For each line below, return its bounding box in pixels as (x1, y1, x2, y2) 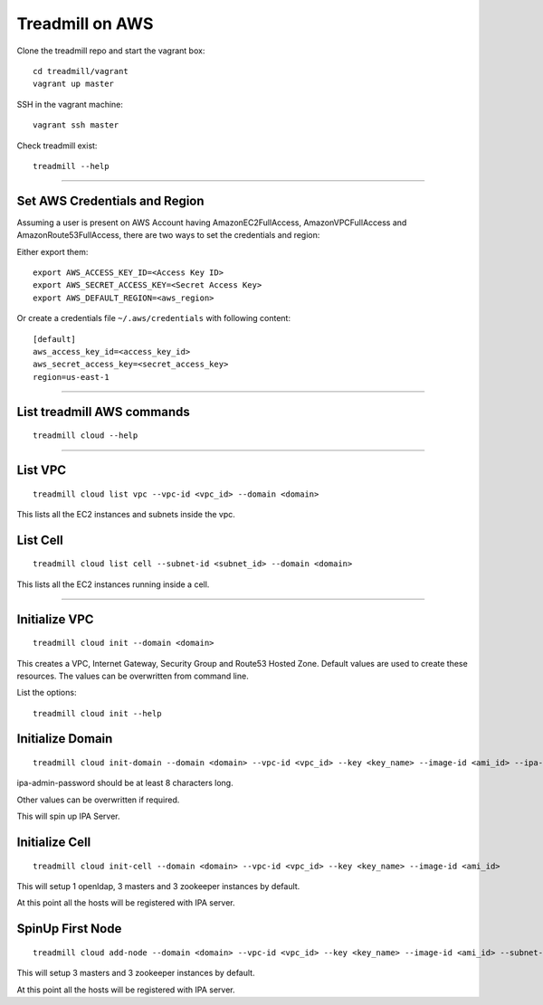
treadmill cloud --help (33, 431, 138, 441)
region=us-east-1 (33, 372, 110, 382)
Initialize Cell (16, 835, 91, 850)
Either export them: (16, 246, 89, 257)
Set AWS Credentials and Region (16, 193, 205, 208)
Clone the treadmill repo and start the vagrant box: (16, 45, 205, 56)
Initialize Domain (16, 731, 113, 746)
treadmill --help (33, 161, 110, 171)
